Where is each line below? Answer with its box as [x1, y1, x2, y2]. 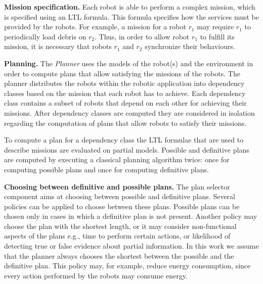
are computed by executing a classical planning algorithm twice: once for [4, 154, 230, 165]
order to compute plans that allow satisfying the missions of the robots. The [4, 68, 240, 78]
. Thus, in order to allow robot [95, 31, 190, 41]
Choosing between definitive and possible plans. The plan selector [4, 181, 230, 192]
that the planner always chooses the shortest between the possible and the [4, 250, 234, 261]
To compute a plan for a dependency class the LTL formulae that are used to [4, 134, 244, 145]
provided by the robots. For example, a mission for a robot [4, 21, 186, 32]
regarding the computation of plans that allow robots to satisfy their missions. [4, 117, 247, 128]
